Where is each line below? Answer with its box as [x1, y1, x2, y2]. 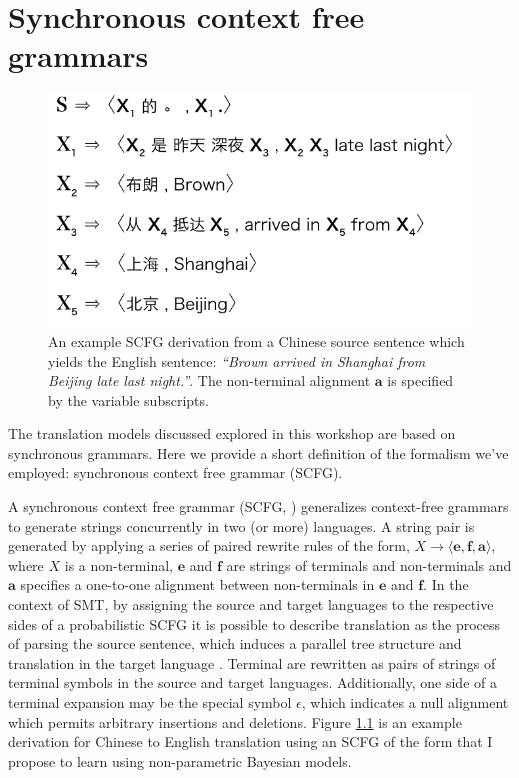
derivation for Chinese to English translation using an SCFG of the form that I [8, 731, 493, 752]
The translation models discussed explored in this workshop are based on [8, 423, 456, 444]
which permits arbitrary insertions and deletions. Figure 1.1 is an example [8, 711, 462, 732]
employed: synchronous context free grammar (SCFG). [8, 462, 343, 483]
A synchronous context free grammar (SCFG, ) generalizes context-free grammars [8, 496, 509, 517]
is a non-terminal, [64, 554, 173, 575]
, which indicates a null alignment [301, 692, 509, 712]
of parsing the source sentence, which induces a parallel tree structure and [8, 633, 462, 654]
